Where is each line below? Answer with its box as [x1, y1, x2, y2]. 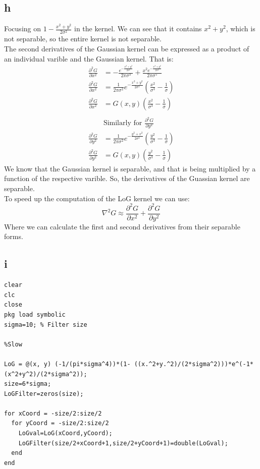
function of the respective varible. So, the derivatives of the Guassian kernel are [4, 173, 250, 184]
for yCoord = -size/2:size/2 [11, 420, 109, 427]
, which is [226, 23, 255, 34]
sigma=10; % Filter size [4, 321, 87, 328]
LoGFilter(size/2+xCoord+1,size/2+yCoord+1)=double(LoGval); [18, 439, 228, 447]
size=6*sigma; [4, 380, 51, 388]
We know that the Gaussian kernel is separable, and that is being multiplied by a [4, 163, 256, 173]
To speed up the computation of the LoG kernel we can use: [4, 193, 190, 203]
